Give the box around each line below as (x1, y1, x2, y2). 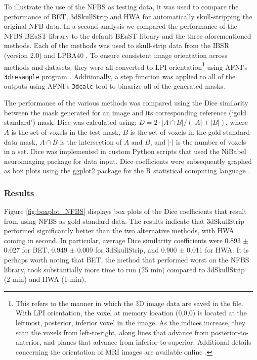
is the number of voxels (175, 136, 246, 147)
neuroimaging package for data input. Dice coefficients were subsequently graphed (4, 155, 252, 166)
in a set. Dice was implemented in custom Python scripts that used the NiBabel (4, 146, 246, 156)
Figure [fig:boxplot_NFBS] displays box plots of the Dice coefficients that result (4, 206, 247, 216)
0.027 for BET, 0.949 (4, 245, 67, 255)
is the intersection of (60, 136, 122, 147)
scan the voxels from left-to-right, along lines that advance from (15, 327, 209, 337)
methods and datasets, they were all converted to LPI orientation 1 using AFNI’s (4, 60, 248, 72)
